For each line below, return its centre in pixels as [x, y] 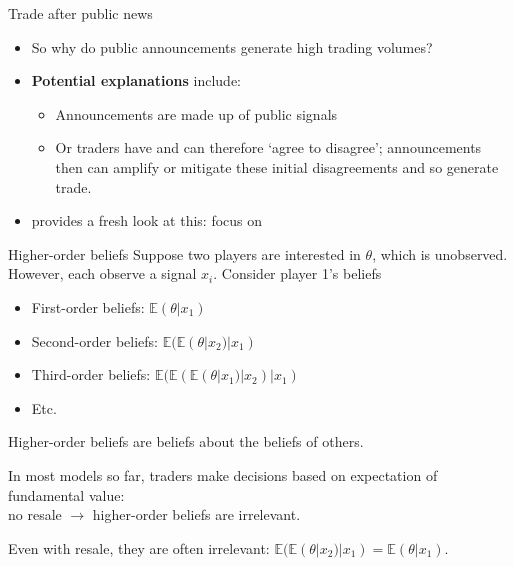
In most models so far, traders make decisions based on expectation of [223, 474]
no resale [35, 514]
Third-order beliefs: [91, 374]
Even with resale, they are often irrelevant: [139, 547]
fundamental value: [66, 494]
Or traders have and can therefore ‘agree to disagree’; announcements [268, 147]
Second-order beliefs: [94, 340]
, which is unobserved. [440, 253]
